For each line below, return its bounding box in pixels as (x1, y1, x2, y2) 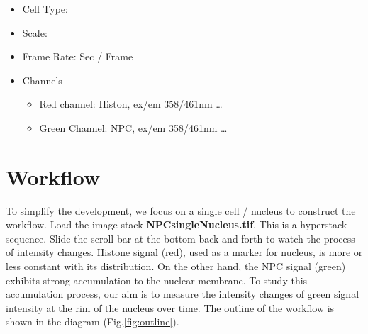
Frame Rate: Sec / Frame (22, 49, 133, 64)
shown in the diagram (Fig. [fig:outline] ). (6, 314, 179, 329)
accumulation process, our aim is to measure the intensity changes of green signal (6, 286, 359, 301)
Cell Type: (22, 1, 68, 16)
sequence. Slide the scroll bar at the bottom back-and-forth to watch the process (6, 230, 355, 245)
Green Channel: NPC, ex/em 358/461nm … (39, 120, 228, 135)
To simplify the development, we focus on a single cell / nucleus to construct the (6, 203, 356, 218)
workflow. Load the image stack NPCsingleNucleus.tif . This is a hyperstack (6, 217, 347, 232)
